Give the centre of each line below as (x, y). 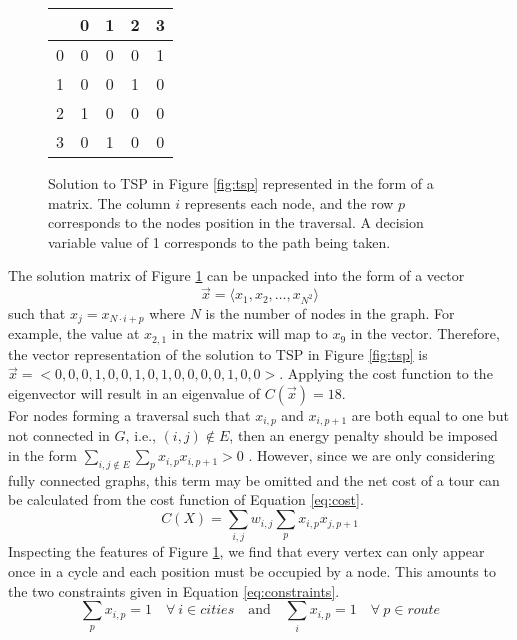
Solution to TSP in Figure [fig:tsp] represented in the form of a (241, 183)
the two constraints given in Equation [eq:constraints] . (174, 590)
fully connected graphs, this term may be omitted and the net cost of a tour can (254, 479)
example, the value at (74, 333)
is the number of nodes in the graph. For (330, 312)
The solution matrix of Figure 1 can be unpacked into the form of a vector (236, 275)
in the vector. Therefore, (425, 333)
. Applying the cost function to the (386, 373)
